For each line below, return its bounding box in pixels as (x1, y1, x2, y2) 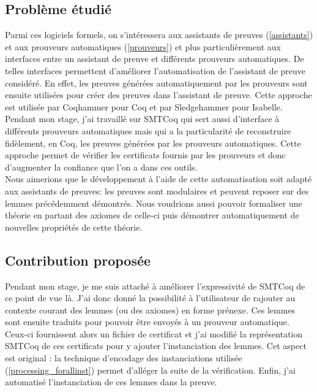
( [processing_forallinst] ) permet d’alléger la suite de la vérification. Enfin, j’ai (5, 363, 296, 376)
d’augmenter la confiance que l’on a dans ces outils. (5, 160, 198, 173)
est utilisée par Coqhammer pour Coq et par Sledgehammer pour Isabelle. (5, 100, 283, 113)
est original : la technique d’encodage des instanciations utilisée (5, 352, 242, 364)
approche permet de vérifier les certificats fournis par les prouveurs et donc (5, 148, 286, 161)
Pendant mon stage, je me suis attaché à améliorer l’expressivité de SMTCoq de (5, 279, 305, 292)
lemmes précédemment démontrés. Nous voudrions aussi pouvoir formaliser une (5, 196, 302, 209)
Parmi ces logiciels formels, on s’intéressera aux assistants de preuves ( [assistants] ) (5, 28, 313, 41)
